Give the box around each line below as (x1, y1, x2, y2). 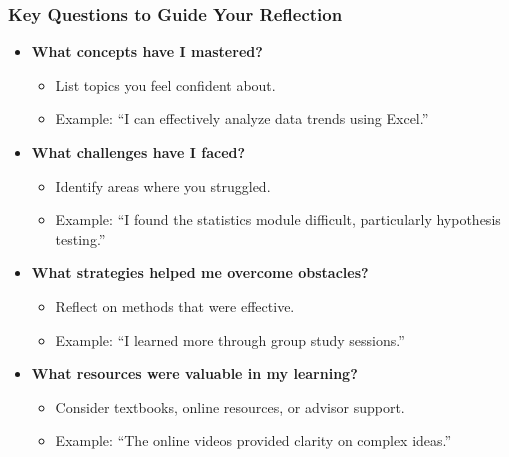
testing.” (55, 228, 106, 249)
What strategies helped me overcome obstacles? (31, 262, 369, 283)
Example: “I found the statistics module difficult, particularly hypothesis (55, 209, 501, 230)
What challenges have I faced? (31, 142, 246, 162)
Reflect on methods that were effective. (55, 295, 295, 316)
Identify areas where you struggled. (55, 175, 271, 196)
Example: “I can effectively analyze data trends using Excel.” (55, 108, 429, 129)
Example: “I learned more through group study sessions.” (55, 329, 405, 350)
